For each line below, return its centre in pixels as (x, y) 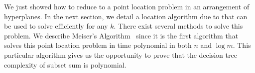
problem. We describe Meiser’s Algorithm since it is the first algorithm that (121, 35)
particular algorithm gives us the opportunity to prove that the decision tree (121, 55)
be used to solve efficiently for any (56, 26)
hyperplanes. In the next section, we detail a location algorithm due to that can (126, 16)
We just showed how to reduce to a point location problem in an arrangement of (127, 6)
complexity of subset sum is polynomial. (65, 64)
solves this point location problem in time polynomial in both (98, 45)
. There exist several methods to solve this (178, 26)
